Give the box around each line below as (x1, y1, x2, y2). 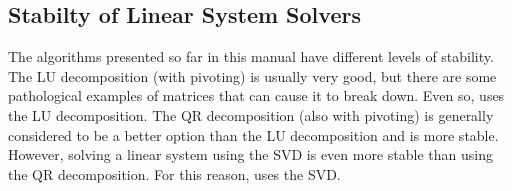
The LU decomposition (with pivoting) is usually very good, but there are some (8, 65, 497, 86)
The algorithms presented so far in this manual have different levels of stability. (8, 46, 494, 67)
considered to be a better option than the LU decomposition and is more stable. (8, 124, 499, 145)
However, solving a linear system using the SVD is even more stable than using (8, 144, 493, 165)
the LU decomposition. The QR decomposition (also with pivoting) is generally (8, 104, 494, 125)
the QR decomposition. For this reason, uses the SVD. (8, 163, 341, 184)
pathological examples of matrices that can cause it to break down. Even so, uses (8, 85, 505, 106)
